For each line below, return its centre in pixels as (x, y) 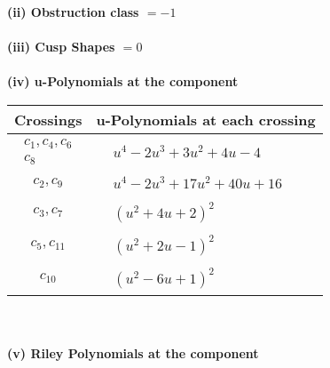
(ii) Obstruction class (73, 12)
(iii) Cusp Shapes (61, 47)
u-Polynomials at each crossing (206, 119)
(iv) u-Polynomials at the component (123, 81)
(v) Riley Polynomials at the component (133, 353)
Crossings (48, 119)
